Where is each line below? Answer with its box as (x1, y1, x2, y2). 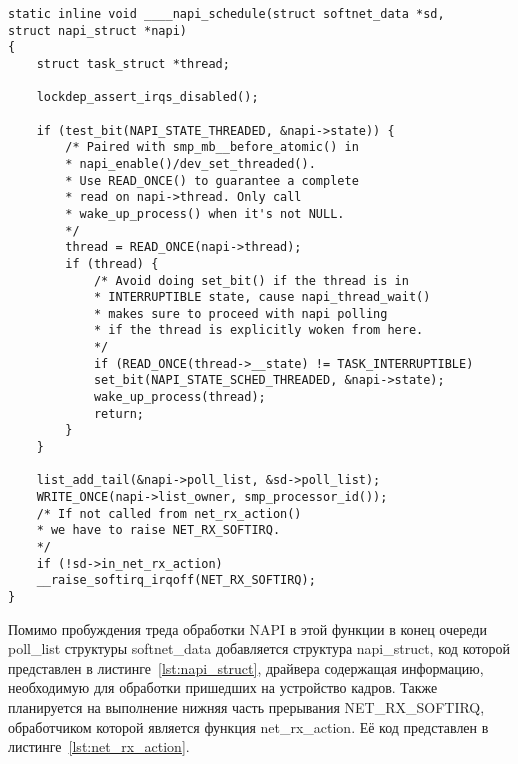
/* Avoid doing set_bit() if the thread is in (93, 273, 409, 288)
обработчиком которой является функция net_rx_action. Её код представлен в (8, 716, 489, 737)
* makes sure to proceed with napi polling (93, 306, 388, 321)
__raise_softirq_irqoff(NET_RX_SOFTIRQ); (36, 573, 316, 588)
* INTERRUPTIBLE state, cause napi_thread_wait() (93, 290, 431, 305)
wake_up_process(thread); (93, 390, 266, 405)
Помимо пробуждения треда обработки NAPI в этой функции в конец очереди (8, 618, 487, 639)
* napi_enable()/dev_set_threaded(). (65, 156, 316, 171)
